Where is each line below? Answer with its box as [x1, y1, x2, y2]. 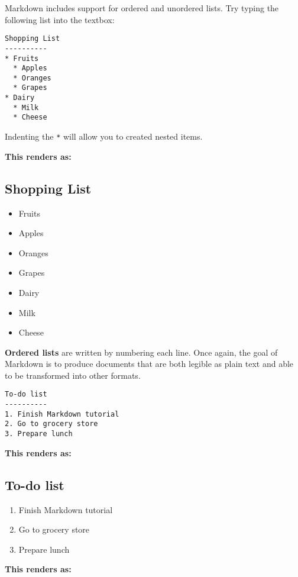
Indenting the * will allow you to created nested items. [5, 130, 203, 143]
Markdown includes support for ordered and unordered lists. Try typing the [5, 2, 279, 14]
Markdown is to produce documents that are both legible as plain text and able [5, 357, 294, 370]
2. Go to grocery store [5, 420, 98, 428]
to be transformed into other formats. [5, 369, 141, 381]
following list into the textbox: [5, 13, 115, 25]
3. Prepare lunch [5, 430, 73, 439]
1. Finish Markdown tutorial [5, 410, 119, 418]
